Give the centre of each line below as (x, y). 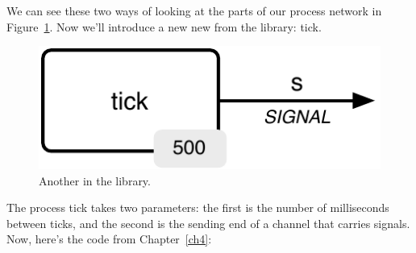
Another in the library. (95, 180)
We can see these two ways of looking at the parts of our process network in (194, 10)
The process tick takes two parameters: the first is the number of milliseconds (198, 207)
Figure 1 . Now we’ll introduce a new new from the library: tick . (164, 26)
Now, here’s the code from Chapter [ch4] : (109, 239)
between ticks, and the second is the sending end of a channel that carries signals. (208, 223)
